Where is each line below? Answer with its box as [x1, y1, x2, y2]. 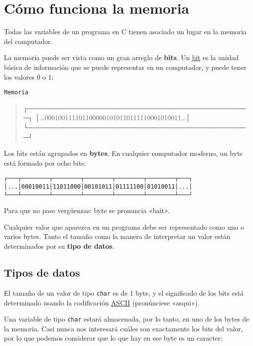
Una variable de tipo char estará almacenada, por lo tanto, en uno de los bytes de [4, 314, 250, 324]
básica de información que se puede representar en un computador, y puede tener [4, 62, 247, 72]
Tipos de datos [4, 265, 80, 280]
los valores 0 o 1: [4, 71, 54, 82]
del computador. [4, 36, 53, 46]
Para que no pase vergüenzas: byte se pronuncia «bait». [4, 205, 170, 216]
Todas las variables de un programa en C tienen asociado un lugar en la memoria [4, 26, 247, 37]
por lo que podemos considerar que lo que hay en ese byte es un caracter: [4, 333, 223, 343]
